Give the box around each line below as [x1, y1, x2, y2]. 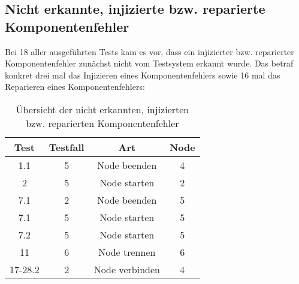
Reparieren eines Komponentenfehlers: [5, 80, 145, 93]
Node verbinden [93, 262, 160, 276]
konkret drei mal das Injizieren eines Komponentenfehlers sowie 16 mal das [5, 68, 280, 81]
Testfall [49, 140, 84, 154]
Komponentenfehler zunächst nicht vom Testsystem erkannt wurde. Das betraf [5, 57, 294, 70]
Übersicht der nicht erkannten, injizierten [16, 102, 189, 116]
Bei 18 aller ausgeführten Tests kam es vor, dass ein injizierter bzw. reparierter [5, 45, 294, 58]
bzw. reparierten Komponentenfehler [26, 116, 179, 130]
